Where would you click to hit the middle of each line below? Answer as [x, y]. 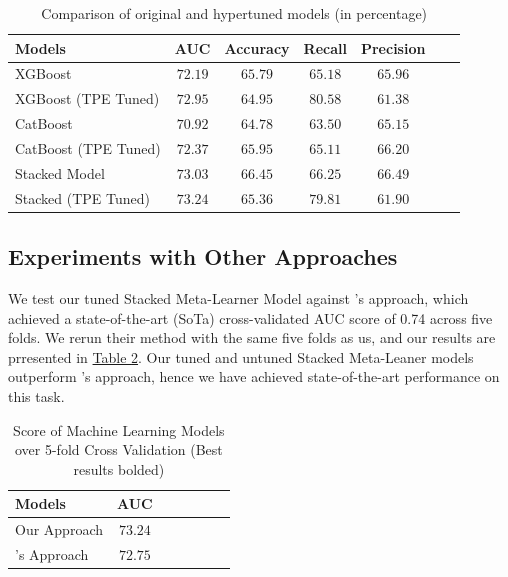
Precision [393, 47]
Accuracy [257, 47]
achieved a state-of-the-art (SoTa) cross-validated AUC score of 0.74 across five [250, 317]
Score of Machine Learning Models [119, 429]
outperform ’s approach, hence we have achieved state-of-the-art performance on [254, 376]
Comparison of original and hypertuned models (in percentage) [234, 13]
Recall [325, 47]
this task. [36, 395]
